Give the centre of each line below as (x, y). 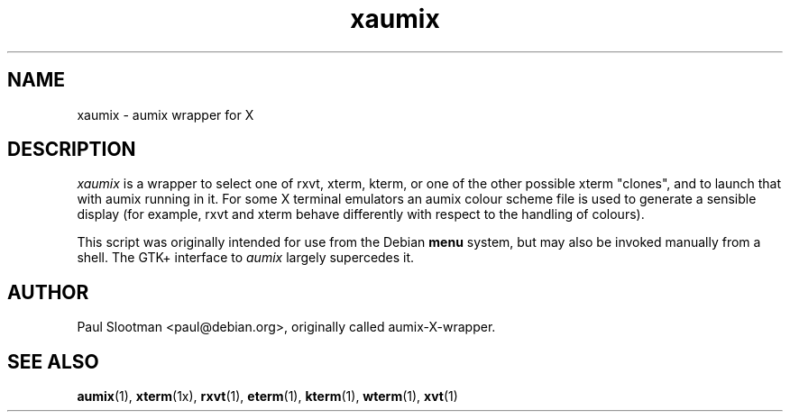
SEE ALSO (53, 361)
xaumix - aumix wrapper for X (165, 114)
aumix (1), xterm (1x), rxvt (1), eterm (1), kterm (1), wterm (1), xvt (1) (267, 396)
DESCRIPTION (72, 150)
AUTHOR (48, 292)
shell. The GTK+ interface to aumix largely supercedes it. (246, 258)
